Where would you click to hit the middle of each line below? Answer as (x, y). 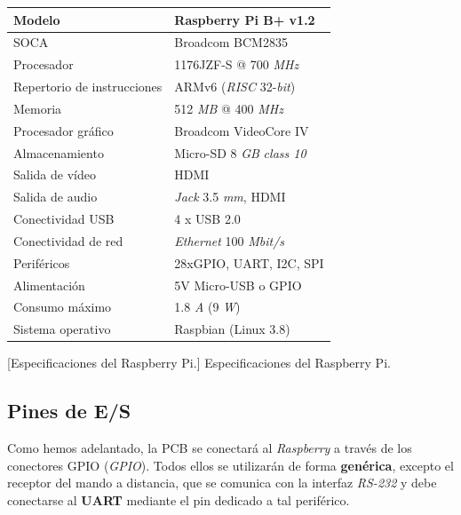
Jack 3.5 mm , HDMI (230, 197)
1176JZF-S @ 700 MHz (237, 64)
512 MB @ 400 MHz (229, 108)
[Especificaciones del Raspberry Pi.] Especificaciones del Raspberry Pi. (199, 363)
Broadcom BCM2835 (231, 42)
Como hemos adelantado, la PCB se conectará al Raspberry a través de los (210, 448)
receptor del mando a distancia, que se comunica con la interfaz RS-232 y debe (222, 483)
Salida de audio (56, 197)
